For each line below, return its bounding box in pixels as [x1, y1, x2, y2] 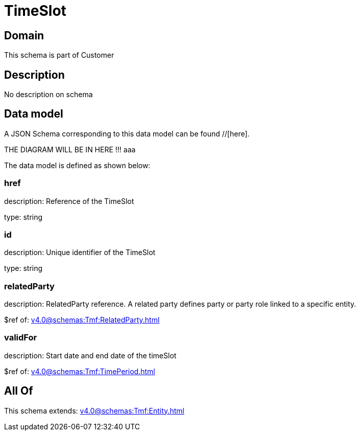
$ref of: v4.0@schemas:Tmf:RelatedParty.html [4, 315, 160, 325]
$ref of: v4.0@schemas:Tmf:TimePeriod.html [4, 367, 155, 376]
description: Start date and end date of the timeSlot [4, 351, 177, 360]
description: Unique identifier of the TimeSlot [4, 248, 156, 257]
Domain [4, 29, 44, 42]
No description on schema [4, 90, 93, 99]
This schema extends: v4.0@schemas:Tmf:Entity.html [4, 406, 184, 415]
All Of [4, 384, 33, 398]
